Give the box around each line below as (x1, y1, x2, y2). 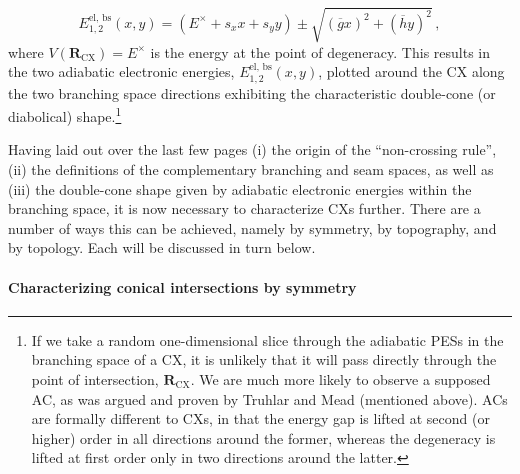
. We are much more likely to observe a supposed (190, 368, 491, 389)
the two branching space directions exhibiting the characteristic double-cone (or (8, 82, 496, 103)
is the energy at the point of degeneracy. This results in (150, 41, 491, 62)
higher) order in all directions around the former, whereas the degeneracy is (31, 427, 496, 448)
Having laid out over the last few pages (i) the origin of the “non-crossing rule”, (8, 139, 497, 160)
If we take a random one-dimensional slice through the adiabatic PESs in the (31, 329, 504, 350)
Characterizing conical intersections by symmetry (8, 276, 357, 297)
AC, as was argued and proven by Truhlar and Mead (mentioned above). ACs (31, 388, 508, 409)
